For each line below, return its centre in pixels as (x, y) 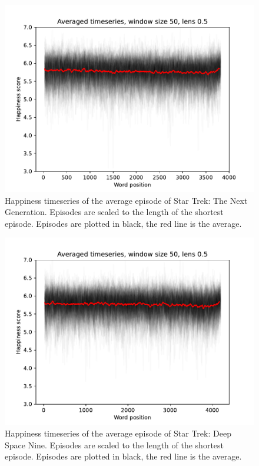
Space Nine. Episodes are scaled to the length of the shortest (114, 444)
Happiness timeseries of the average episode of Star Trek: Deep (118, 433)
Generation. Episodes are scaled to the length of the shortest (114, 212)
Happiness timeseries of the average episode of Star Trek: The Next (126, 200)
